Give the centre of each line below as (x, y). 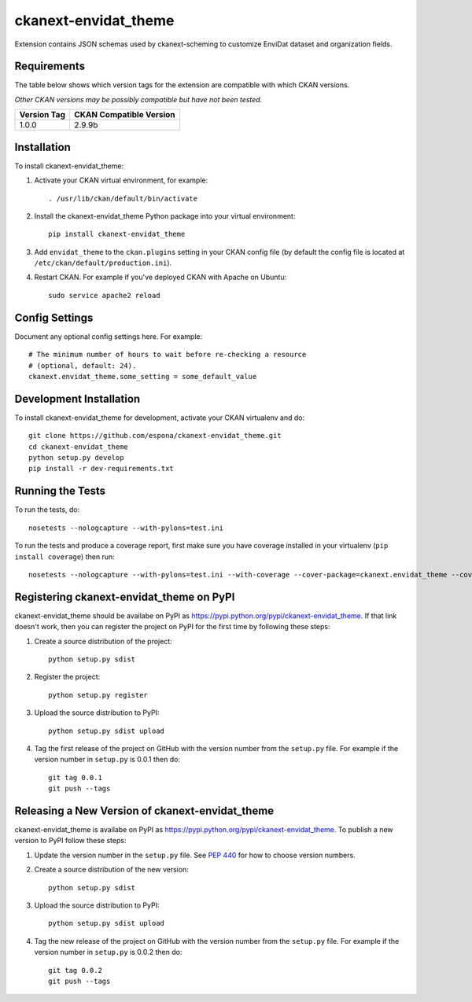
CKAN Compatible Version (125, 115)
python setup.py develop (76, 458)
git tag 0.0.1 (75, 777)
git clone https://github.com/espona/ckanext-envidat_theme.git (155, 436)
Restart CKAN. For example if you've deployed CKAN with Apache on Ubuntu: (160, 277)
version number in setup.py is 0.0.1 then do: (107, 760)
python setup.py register (98, 695)
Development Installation (77, 398)
